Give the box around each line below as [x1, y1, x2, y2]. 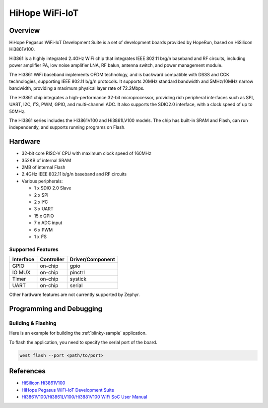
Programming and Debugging [9, 304, 103, 313]
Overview [9, 26, 40, 35]
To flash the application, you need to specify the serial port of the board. [9, 339, 157, 345]
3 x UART [34, 206, 54, 212]
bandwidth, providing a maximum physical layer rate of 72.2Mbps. [9, 85, 145, 91]
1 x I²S [34, 233, 47, 239]
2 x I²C [34, 199, 48, 205]
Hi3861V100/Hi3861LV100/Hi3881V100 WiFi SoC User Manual [21, 394, 147, 400]
